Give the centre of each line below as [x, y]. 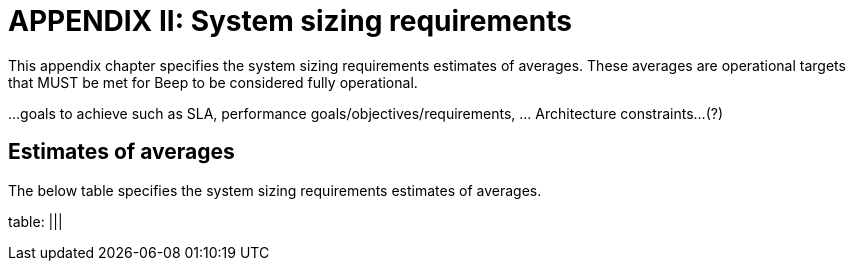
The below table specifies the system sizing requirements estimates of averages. [275, 190]
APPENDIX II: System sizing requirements [290, 21]
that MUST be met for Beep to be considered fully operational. [213, 82]
